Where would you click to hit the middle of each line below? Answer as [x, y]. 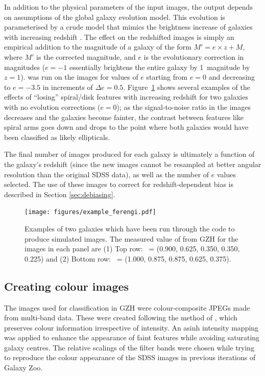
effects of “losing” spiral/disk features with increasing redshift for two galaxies [126, 97]
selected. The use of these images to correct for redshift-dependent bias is [119, 184]
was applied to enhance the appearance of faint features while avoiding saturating [132, 337]
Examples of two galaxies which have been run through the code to [130, 228]
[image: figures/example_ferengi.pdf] [90, 212]
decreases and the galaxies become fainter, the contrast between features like [124, 117]
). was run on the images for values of [79, 77]
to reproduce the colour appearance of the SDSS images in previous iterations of [130, 357]
